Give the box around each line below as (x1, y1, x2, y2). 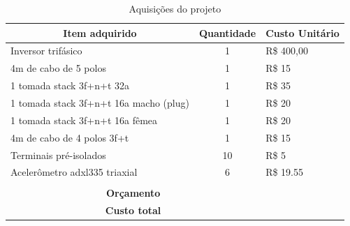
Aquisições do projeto (129, 1, 221, 15)
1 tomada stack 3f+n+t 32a (10, 78, 130, 93)
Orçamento (105, 186, 161, 200)
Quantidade (198, 25, 256, 40)
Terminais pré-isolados (10, 147, 106, 162)
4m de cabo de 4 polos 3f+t (10, 130, 129, 144)
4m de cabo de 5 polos (10, 61, 106, 75)
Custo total (105, 203, 161, 218)
